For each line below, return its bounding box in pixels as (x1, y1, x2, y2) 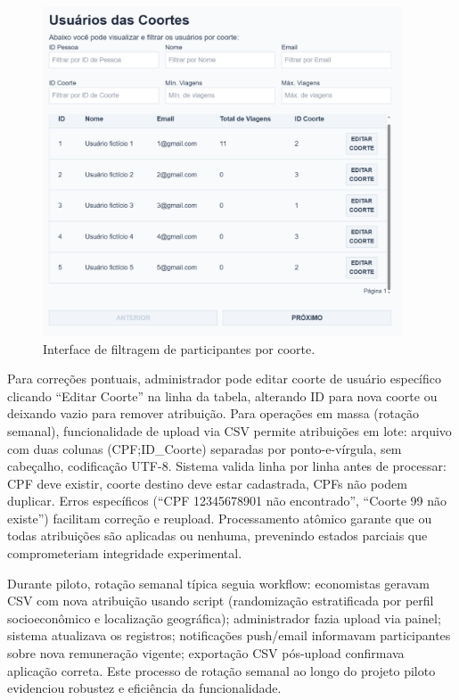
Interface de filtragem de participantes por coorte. (43, 339, 316, 358)
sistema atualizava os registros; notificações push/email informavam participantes (7, 626, 451, 645)
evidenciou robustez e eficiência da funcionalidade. (7, 679, 282, 697)
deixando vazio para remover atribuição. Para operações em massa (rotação (7, 404, 419, 423)
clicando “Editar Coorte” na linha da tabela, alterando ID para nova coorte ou (7, 386, 438, 405)
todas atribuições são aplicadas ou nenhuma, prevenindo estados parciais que (7, 526, 428, 545)
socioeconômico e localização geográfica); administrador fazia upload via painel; (7, 608, 441, 627)
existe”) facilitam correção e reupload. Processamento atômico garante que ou (7, 508, 432, 527)
